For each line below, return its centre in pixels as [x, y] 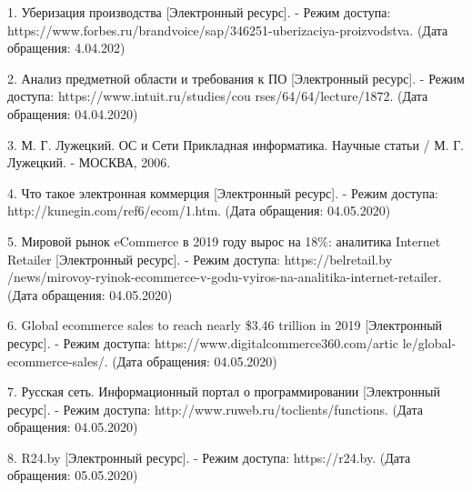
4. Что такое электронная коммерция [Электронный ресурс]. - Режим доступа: [223, 192]
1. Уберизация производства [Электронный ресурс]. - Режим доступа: [199, 12]
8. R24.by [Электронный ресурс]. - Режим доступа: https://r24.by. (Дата [209, 457]
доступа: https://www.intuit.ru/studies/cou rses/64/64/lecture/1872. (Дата [218, 96]
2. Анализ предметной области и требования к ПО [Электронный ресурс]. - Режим [236, 78]
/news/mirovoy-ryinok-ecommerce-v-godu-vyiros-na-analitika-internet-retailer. [225, 277]
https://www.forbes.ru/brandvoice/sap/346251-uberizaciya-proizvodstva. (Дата [228, 30]
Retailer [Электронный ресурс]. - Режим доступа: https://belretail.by [200, 259]
